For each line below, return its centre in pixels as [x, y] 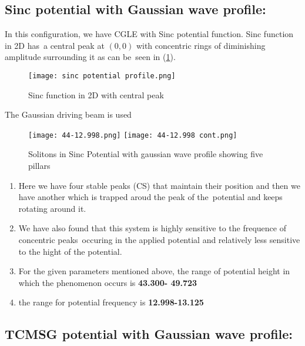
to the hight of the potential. [70, 251]
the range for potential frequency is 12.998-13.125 [111, 302]
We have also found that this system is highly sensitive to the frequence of [152, 228]
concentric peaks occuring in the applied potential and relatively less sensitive [159, 240]
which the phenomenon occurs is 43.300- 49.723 [108, 282]
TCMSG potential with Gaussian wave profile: [149, 334]
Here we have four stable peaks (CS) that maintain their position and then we [159, 185]
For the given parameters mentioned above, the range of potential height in [154, 271]
